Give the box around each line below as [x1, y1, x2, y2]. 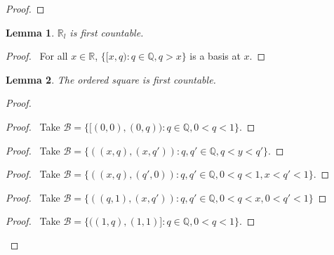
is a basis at [189, 48, 241, 63]
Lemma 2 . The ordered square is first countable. [6, 72, 216, 86]
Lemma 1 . [6, 25, 55, 39]
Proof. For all [6, 48, 68, 63]
